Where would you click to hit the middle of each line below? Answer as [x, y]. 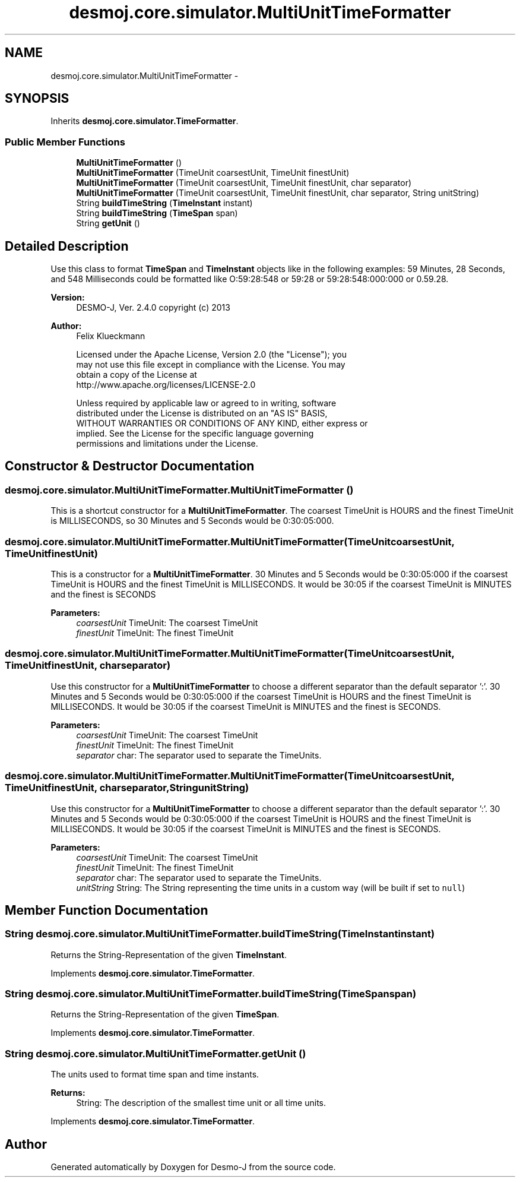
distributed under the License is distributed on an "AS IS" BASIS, [202, 413]
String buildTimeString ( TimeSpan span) [157, 213]
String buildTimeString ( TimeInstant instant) [164, 203]
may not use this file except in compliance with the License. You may [211, 365]
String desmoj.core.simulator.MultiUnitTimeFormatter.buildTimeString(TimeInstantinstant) [220, 934]
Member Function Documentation [107, 910]
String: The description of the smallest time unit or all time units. [201, 1103]
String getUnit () [108, 223]
